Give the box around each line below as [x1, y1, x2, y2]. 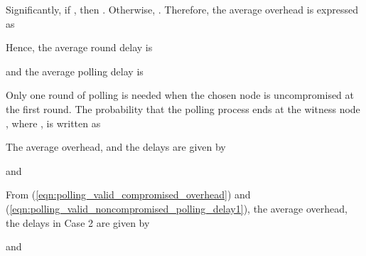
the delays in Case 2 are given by [6, 215, 150, 230]
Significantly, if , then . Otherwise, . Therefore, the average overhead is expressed [6, 2, 358, 16]
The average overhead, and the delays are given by [6, 139, 226, 154]
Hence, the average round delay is [6, 40, 153, 55]
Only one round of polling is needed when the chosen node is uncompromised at [6, 87, 355, 102]
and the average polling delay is [6, 63, 144, 78]
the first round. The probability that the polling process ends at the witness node [6, 101, 360, 116]
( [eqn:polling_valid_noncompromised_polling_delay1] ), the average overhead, [6, 201, 348, 215]
